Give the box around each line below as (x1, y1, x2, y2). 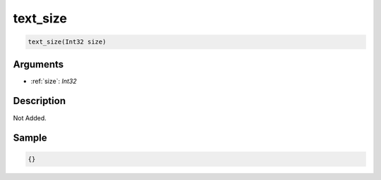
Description (13, 95, 66, 107)
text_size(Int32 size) (28, 38, 107, 46)
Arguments (13, 58, 64, 70)
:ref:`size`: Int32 (30, 77, 77, 85)
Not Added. (13, 113, 47, 122)
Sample (13, 132, 47, 144)
